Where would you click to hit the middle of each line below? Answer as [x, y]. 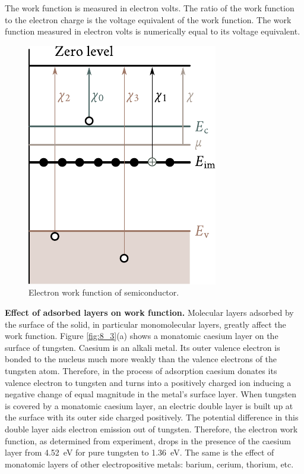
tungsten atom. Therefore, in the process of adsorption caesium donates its [141, 370]
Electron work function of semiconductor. [104, 292]
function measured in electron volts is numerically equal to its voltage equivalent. [153, 31]
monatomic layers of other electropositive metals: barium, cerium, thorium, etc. [149, 464]
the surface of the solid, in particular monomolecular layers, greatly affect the [145, 324]
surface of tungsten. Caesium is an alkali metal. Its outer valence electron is [142, 347]
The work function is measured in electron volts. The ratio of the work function [150, 8]
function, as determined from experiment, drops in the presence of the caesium [148, 440]
